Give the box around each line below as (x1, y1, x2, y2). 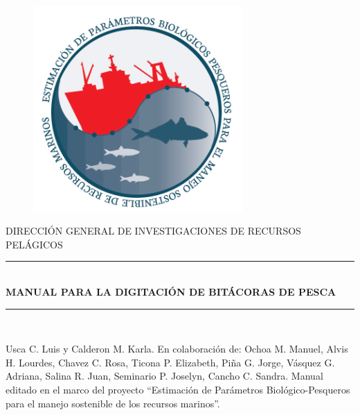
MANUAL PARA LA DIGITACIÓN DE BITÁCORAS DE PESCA (6, 284, 336, 298)
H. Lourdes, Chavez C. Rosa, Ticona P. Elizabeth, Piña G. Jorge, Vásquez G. (6, 355, 335, 369)
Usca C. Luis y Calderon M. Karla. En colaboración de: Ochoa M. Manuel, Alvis (6, 341, 348, 356)
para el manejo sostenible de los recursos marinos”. (6, 396, 220, 410)
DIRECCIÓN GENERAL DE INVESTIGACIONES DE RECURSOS (6, 223, 301, 238)
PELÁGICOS (6, 237, 63, 251)
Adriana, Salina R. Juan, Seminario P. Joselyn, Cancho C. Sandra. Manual (6, 369, 323, 383)
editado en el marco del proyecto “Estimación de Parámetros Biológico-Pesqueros (6, 382, 350, 396)
